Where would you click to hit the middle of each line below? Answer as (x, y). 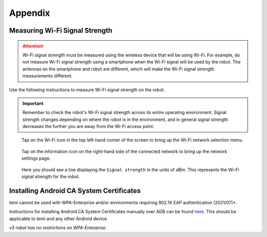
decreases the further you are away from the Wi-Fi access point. (88, 126)
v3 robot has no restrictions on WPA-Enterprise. (58, 228)
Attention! (33, 46)
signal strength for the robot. (51, 177)
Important (33, 103)
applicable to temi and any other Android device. (59, 219)
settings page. (36, 158)
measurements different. (47, 76)
